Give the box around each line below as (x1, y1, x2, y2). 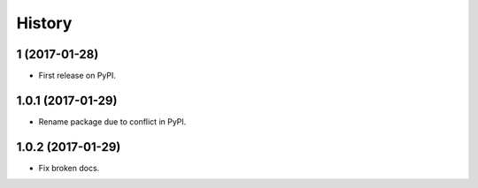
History (16, 13, 73, 33)
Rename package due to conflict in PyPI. (38, 116, 187, 127)
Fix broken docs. (38, 162, 100, 173)
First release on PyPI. (38, 71, 117, 81)
